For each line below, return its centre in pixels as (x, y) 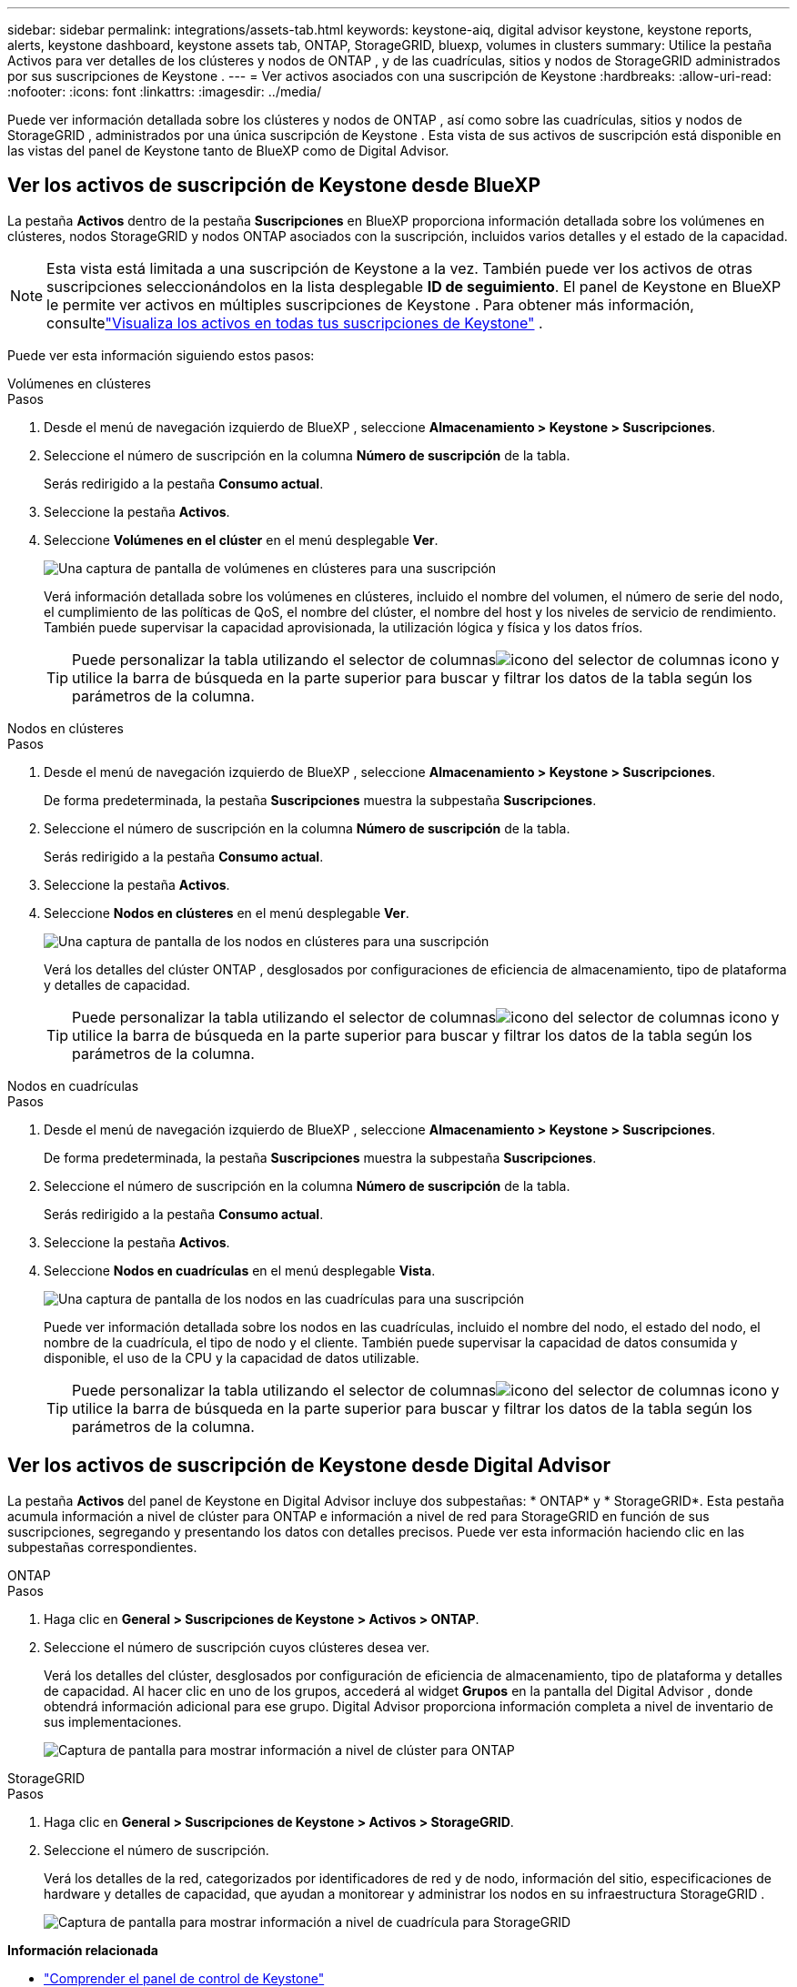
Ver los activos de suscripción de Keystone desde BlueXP (274, 186)
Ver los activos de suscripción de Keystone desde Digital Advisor (309, 1466)
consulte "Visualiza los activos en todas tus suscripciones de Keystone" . (295, 323)
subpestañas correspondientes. (102, 1547)
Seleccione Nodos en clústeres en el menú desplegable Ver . (227, 913)
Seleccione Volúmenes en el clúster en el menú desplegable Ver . (241, 540)
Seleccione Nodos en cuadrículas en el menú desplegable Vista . (240, 1270)
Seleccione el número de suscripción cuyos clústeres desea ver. (237, 1647)
